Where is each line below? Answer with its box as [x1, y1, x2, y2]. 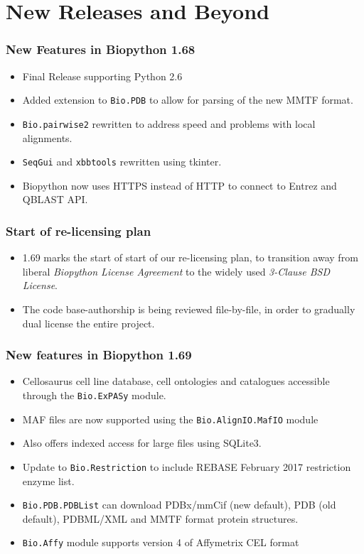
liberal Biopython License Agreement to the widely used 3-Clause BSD [22, 264, 331, 278]
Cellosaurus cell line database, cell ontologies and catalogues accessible [22, 374, 330, 389]
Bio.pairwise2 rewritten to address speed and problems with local [22, 116, 316, 131]
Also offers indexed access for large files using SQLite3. [22, 435, 262, 450]
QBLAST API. [22, 192, 88, 207]
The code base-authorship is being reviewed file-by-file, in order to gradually [22, 301, 355, 316]
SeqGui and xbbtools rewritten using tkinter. [22, 154, 222, 169]
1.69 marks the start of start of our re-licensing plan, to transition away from [22, 250, 358, 265]
